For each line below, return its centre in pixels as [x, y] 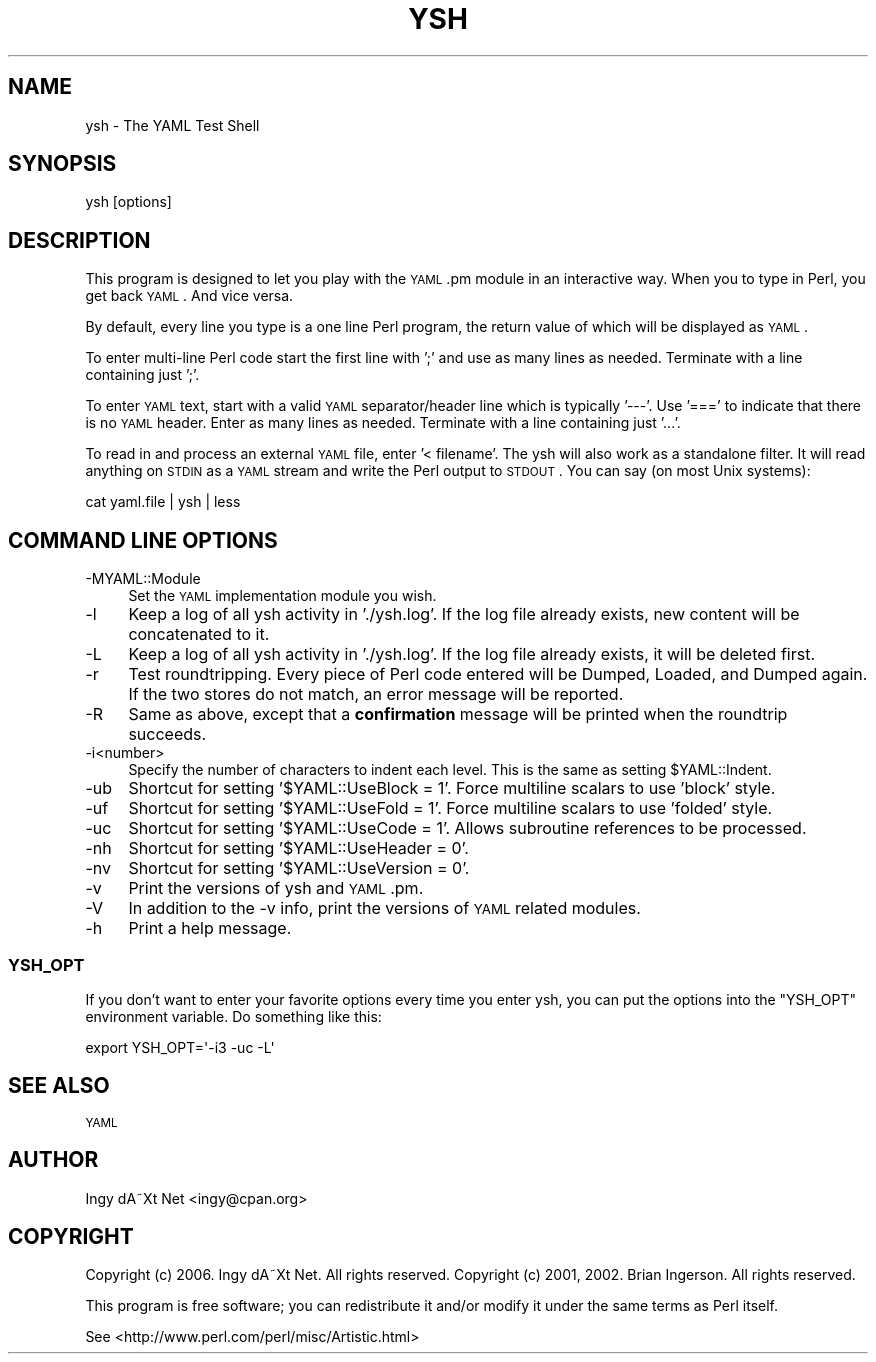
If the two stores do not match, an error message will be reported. [376, 694]
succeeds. [167, 734]
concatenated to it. [199, 634]
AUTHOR [53, 1160]
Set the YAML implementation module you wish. [282, 596]
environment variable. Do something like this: [233, 1016]
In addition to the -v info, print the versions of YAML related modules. [384, 908]
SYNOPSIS [62, 164]
